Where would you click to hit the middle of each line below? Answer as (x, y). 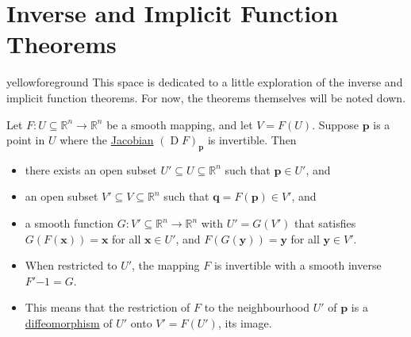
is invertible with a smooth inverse (298, 265)
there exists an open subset (91, 169)
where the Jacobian (107, 140)
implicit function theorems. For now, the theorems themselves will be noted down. (206, 97)
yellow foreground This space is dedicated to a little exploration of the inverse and (205, 82)
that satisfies (325, 223)
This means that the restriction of (108, 307)
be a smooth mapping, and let (180, 124)
